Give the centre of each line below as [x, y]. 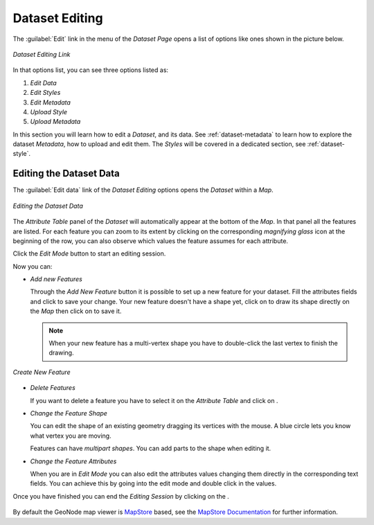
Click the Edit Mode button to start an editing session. [89, 253]
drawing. [61, 353]
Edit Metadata [50, 102]
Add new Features [56, 279]
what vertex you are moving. [71, 436]
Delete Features [53, 388]
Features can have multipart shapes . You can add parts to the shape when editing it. [151, 448]
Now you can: [33, 266]
